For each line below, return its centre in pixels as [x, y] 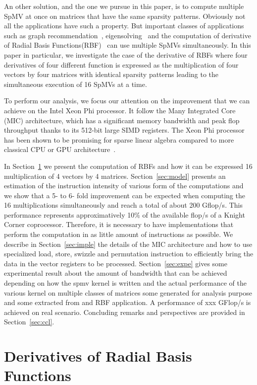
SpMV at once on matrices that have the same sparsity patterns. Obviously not [125, 16]
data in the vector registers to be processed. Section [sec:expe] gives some [116, 263]
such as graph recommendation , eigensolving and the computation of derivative [128, 35]
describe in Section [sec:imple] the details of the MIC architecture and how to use [128, 244]
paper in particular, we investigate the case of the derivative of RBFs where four [126, 54]
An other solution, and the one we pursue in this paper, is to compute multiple [124, 6]
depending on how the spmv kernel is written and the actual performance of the [125, 283]
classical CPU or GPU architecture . [60, 149]
